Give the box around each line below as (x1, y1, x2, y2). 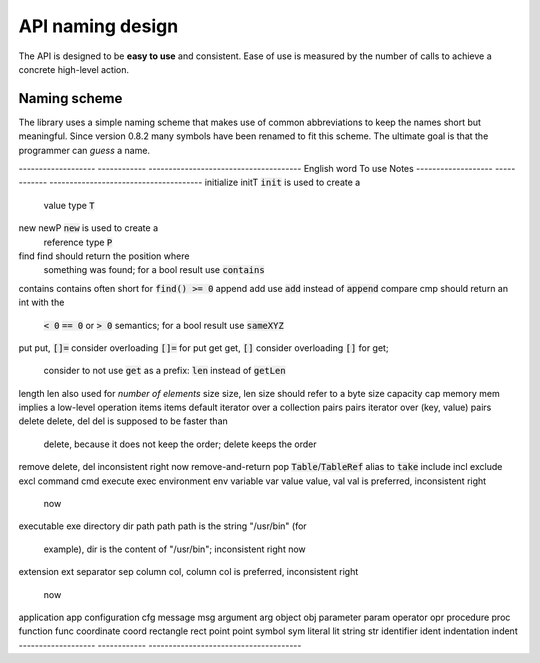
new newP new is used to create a (18, 222, 159, 234)
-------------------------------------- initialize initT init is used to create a (49, 176, 361, 189)
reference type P (43, 236, 113, 248)
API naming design (18, 15, 179, 37)
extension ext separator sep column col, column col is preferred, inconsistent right (18, 566, 359, 578)
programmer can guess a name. (18, 144, 150, 156)
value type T (43, 199, 95, 211)
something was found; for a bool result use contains (43, 264, 265, 276)
